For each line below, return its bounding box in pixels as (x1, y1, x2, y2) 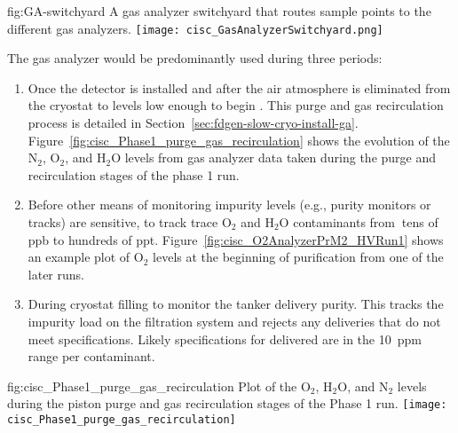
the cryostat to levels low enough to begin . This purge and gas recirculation (28, 96, 444, 114)
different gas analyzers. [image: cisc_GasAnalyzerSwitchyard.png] (7, 19, 383, 37)
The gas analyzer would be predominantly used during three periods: (7, 49, 383, 67)
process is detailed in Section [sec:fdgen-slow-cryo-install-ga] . (28, 114, 359, 132)
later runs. (28, 264, 84, 283)
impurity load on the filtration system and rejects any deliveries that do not (28, 311, 441, 330)
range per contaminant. (28, 347, 155, 366)
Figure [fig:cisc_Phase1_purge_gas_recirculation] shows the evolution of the (28, 130, 450, 149)
